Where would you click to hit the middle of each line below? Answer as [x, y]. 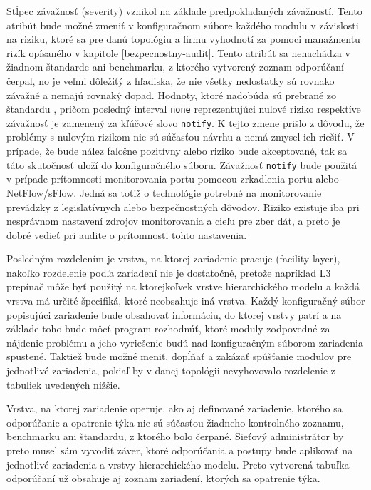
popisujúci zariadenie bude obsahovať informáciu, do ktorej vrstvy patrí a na [174, 314]
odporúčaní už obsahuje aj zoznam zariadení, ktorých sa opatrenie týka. [163, 478]
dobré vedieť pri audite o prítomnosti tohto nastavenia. [127, 234]
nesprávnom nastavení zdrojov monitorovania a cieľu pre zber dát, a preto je [173, 221]
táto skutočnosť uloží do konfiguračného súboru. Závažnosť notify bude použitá [182, 164]
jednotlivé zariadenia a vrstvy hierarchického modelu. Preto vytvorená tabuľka [178, 464]
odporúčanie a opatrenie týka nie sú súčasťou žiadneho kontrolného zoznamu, [175, 422]
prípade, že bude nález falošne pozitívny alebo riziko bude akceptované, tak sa [177, 151]
